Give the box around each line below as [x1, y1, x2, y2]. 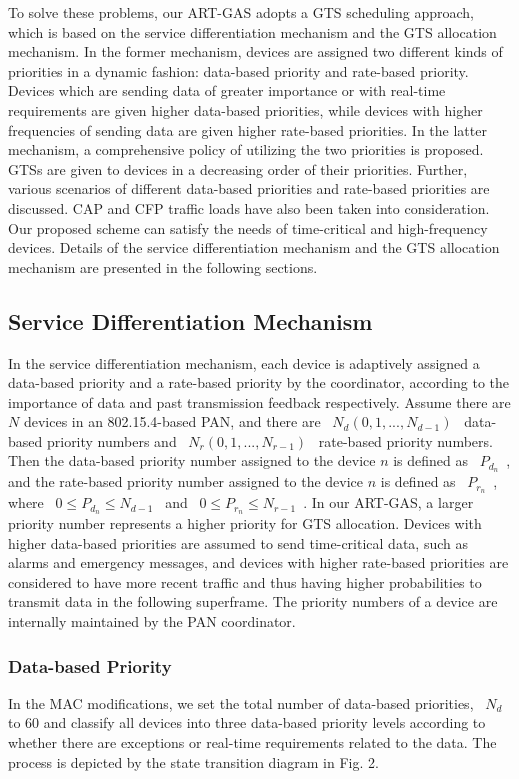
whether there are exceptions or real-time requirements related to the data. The [8, 732, 497, 753]
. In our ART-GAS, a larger [303, 492, 474, 513]
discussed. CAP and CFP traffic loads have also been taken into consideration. [8, 197, 490, 218]
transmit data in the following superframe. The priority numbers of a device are [8, 591, 498, 612]
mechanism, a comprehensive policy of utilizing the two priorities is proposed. [8, 139, 484, 160]
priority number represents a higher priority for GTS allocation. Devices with [8, 513, 482, 534]
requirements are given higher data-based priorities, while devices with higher [8, 99, 483, 120]
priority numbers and [46, 430, 177, 451]
